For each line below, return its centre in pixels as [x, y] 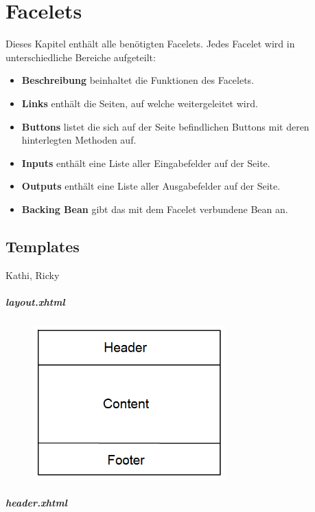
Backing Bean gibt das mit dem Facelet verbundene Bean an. [155, 209]
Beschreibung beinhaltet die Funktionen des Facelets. [138, 80]
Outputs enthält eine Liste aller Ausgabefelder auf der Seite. [151, 186]
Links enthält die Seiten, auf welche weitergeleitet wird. [140, 103]
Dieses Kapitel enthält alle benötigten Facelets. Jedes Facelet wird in [150, 44]
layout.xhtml [35, 301]
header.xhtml [36, 503]
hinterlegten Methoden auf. [79, 140]
